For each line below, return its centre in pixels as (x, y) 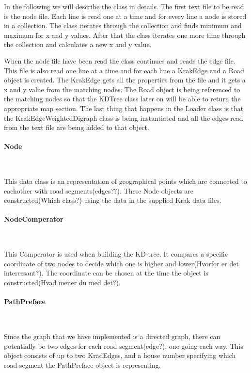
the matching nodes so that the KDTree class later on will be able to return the (122, 99)
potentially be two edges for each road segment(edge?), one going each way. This (124, 346)
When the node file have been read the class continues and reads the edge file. (120, 60)
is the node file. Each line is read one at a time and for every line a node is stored (125, 16)
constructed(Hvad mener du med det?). (62, 283)
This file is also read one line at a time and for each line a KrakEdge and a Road (124, 70)
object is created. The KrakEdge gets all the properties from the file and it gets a (125, 80)
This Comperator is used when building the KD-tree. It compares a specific (116, 254)
